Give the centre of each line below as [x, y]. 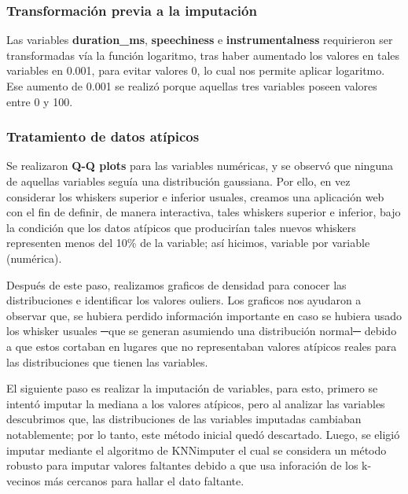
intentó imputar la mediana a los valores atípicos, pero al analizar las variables [196, 403]
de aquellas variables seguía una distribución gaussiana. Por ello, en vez [178, 181]
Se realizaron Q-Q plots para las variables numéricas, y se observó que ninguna [200, 166]
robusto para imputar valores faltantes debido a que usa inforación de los [182, 465]
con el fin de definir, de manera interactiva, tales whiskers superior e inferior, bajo [204, 212]
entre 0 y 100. [40, 101]
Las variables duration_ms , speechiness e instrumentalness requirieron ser [200, 40]
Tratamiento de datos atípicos [103, 136]
